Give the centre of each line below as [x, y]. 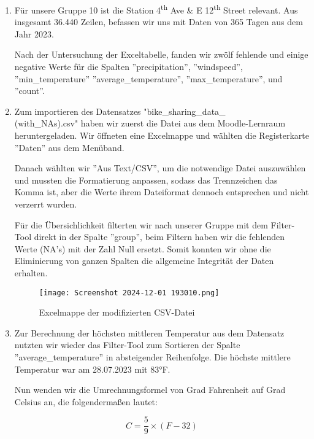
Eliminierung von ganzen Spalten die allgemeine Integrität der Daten [144, 261]
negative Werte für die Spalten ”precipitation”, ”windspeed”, [128, 67]
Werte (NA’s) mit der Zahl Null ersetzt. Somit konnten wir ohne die [143, 248]
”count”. [29, 91]
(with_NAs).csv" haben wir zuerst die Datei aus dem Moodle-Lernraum [150, 123]
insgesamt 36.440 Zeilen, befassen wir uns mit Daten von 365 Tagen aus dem [159, 22]
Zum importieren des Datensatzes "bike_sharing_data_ [120, 111]
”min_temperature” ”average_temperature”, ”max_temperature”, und [148, 78]
